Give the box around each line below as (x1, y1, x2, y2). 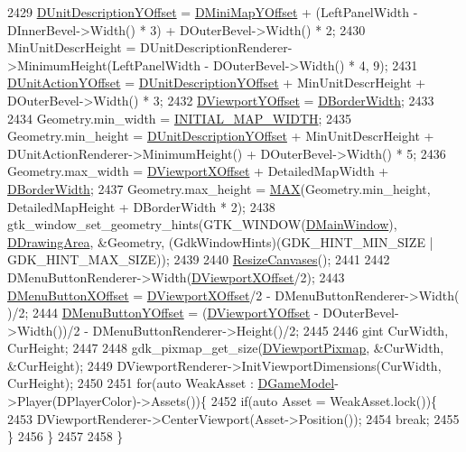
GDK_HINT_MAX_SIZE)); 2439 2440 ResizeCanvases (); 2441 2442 (7, 250, 390, 269)
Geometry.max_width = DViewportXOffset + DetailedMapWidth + (7, 161, 389, 180)
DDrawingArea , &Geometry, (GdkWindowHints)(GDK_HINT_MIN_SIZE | (7, 232, 433, 251)
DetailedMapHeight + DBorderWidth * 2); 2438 (7, 197, 275, 216)
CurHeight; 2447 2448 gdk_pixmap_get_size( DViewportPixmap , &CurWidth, (7, 338, 444, 357)
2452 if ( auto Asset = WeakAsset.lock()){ (210, 392, 438, 410)
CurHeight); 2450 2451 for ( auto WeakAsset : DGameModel (7, 374, 335, 392)
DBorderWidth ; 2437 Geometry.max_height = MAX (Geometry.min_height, (7, 179, 431, 198)
